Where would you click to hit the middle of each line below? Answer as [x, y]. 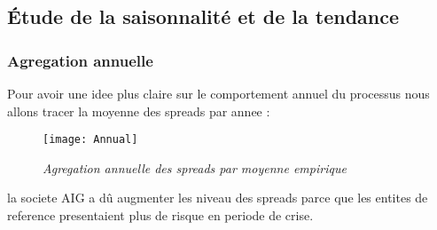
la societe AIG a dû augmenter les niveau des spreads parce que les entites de [218, 198]
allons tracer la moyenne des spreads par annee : [139, 111]
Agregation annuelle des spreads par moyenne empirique [195, 167]
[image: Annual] [90, 140]
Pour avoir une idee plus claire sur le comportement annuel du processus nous [218, 93]
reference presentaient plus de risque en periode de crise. [160, 215]
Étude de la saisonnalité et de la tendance [203, 16]
